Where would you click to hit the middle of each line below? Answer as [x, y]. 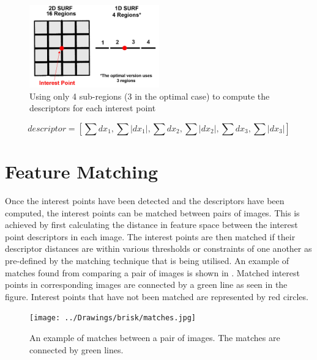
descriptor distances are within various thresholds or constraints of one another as [158, 248]
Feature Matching [82, 171]
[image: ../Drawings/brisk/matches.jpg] [113, 318]
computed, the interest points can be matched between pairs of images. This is [152, 212]
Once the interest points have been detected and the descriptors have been [145, 201]
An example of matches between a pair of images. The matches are [155, 338]
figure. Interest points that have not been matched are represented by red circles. [157, 296]
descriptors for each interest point [93, 108]
